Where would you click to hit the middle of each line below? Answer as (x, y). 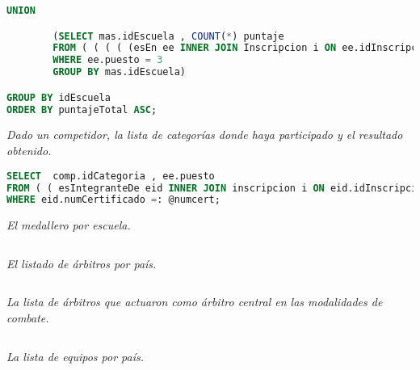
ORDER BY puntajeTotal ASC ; (82, 109)
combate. (28, 318)
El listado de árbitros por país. (82, 263)
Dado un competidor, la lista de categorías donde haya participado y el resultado (205, 135)
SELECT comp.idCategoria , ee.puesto (111, 176)
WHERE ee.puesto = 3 (108, 60)
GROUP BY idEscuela (59, 97)
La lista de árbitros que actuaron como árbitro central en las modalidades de (195, 302)
